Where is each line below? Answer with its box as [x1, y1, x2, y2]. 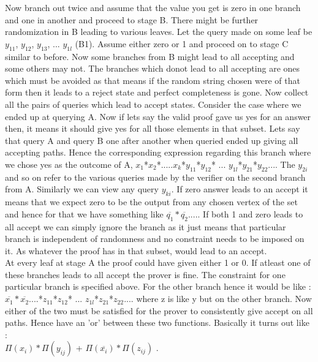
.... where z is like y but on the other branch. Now [124, 292, 312, 305]
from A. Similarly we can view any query [5, 183, 159, 195]
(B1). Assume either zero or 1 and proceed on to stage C [75, 37, 289, 50]
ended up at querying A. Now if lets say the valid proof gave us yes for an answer [5, 110, 311, 123]
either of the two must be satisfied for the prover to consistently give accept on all [5, 304, 313, 317]
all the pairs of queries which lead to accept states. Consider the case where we [5, 97, 301, 110]
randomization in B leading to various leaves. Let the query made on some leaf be [5, 25, 312, 38]
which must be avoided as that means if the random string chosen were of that [5, 74, 300, 86]
